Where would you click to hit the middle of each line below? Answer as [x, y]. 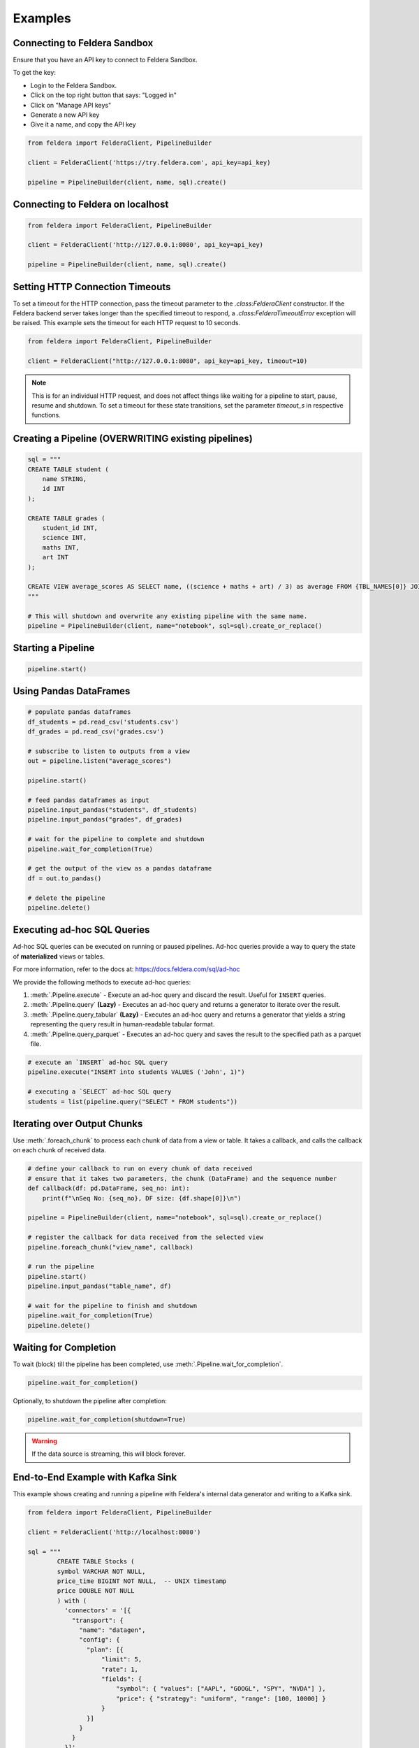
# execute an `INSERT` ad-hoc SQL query [97, 1062]
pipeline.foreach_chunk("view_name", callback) [110, 1247]
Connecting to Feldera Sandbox [83, 43]
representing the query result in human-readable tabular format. [123, 1024]
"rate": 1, [120, 1669]
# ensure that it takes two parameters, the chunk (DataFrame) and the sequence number [182, 1179]
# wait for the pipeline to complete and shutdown [116, 839]
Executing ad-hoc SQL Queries [81, 930]
